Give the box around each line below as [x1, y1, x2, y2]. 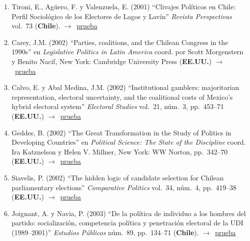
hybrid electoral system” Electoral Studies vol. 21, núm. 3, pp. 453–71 [11, 101, 224, 111]
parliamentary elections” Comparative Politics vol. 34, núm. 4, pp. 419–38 [11, 182, 237, 192]
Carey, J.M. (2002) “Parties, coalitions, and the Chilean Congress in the [11, 37, 228, 47]
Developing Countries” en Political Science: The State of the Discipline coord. [11, 137, 246, 147]
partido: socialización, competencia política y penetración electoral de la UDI [11, 218, 244, 228]
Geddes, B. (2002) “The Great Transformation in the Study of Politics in [11, 127, 231, 137]
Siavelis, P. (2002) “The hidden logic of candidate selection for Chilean [11, 172, 224, 182]
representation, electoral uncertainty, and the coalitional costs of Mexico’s [11, 91, 233, 102]
